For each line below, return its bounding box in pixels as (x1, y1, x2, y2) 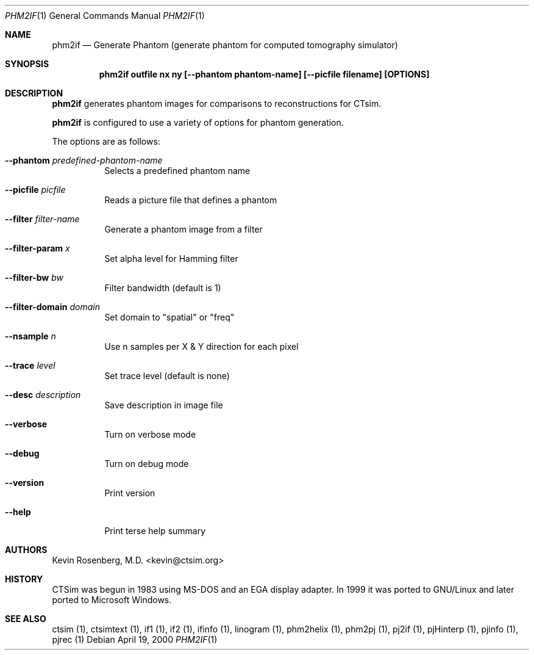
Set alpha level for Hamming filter (104, 253, 238, 264)
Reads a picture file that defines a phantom (104, 195, 277, 205)
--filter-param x (5, 243, 70, 253)
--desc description (5, 389, 81, 400)
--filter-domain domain (5, 302, 100, 312)
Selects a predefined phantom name (104, 165, 251, 176)
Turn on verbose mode (104, 429, 196, 440)
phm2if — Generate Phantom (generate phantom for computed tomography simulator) (52, 40, 398, 50)
